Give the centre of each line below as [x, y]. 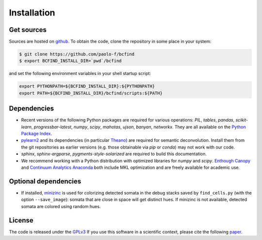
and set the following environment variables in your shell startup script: [80, 74]
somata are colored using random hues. [61, 206]
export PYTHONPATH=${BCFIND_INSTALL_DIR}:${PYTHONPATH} [87, 86]
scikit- [242, 120]
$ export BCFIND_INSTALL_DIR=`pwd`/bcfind [70, 61]
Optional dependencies [45, 181]
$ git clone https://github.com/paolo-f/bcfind [77, 54]
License [21, 220]
